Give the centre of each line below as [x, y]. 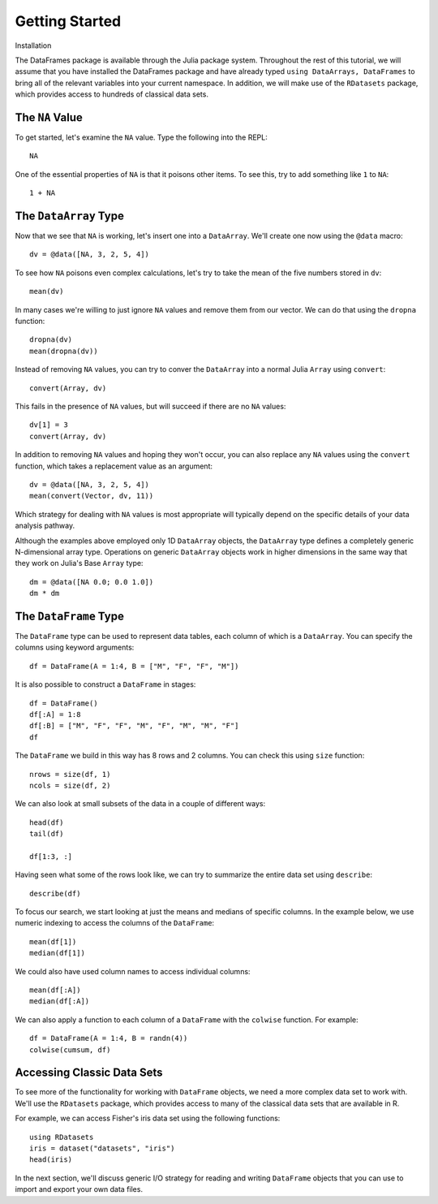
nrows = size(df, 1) [70, 774]
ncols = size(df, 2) [70, 785]
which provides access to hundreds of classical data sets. [112, 94]
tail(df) [47, 834]
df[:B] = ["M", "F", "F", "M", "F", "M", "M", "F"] [134, 726]
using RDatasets [62, 1137]
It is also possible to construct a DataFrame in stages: [105, 684]
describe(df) [55, 893]
